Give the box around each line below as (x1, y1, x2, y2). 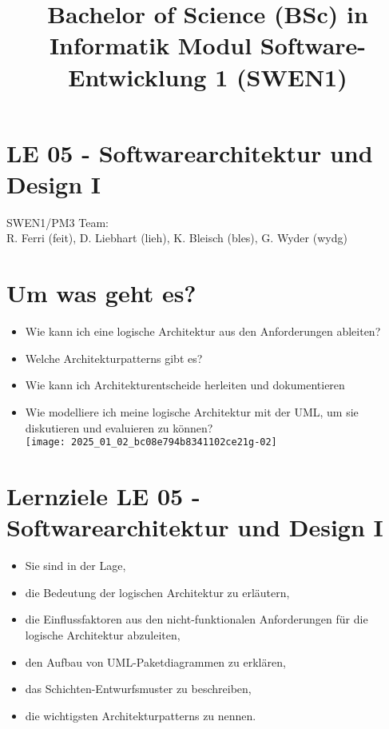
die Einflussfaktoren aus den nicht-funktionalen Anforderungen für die (25, 611, 368, 627)
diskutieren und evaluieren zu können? (25, 419, 213, 436)
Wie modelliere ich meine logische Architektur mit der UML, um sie (25, 403, 359, 420)
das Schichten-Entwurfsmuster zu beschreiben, (25, 680, 252, 697)
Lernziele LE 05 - (6, 480, 200, 512)
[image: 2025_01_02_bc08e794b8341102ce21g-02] (25, 436, 277, 448)
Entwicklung (68, 60, 207, 93)
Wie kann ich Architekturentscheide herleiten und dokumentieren (25, 376, 345, 393)
